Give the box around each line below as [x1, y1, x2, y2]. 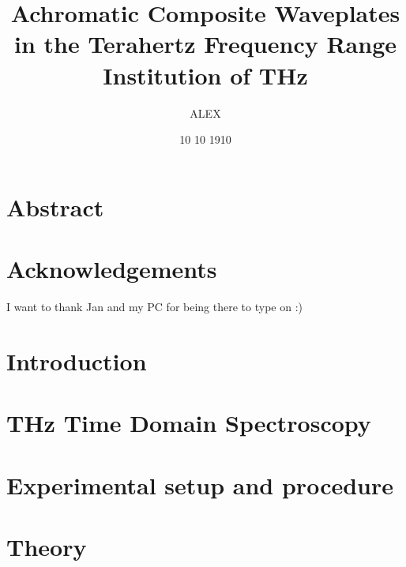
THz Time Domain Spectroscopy [6, 407, 371, 439]
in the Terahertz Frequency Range [13, 28, 397, 60]
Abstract [6, 190, 104, 223]
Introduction [6, 344, 147, 377]
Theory [6, 530, 87, 562]
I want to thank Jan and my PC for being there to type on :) [6, 299, 303, 314]
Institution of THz [103, 58, 308, 91]
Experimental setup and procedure [6, 468, 394, 501]
